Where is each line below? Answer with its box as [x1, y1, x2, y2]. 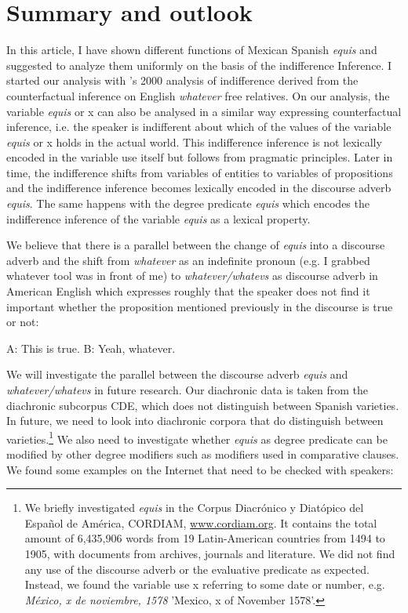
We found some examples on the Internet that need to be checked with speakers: [6, 461, 394, 477]
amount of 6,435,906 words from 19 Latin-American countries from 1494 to [24, 530, 385, 546]
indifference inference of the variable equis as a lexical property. [6, 210, 311, 227]
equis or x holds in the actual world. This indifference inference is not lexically [6, 133, 382, 150]
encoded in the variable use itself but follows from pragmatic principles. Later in [6, 149, 393, 165]
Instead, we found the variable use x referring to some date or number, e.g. [24, 576, 385, 593]
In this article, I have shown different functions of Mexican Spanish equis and [6, 42, 377, 58]
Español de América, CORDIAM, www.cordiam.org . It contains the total [24, 514, 377, 531]
